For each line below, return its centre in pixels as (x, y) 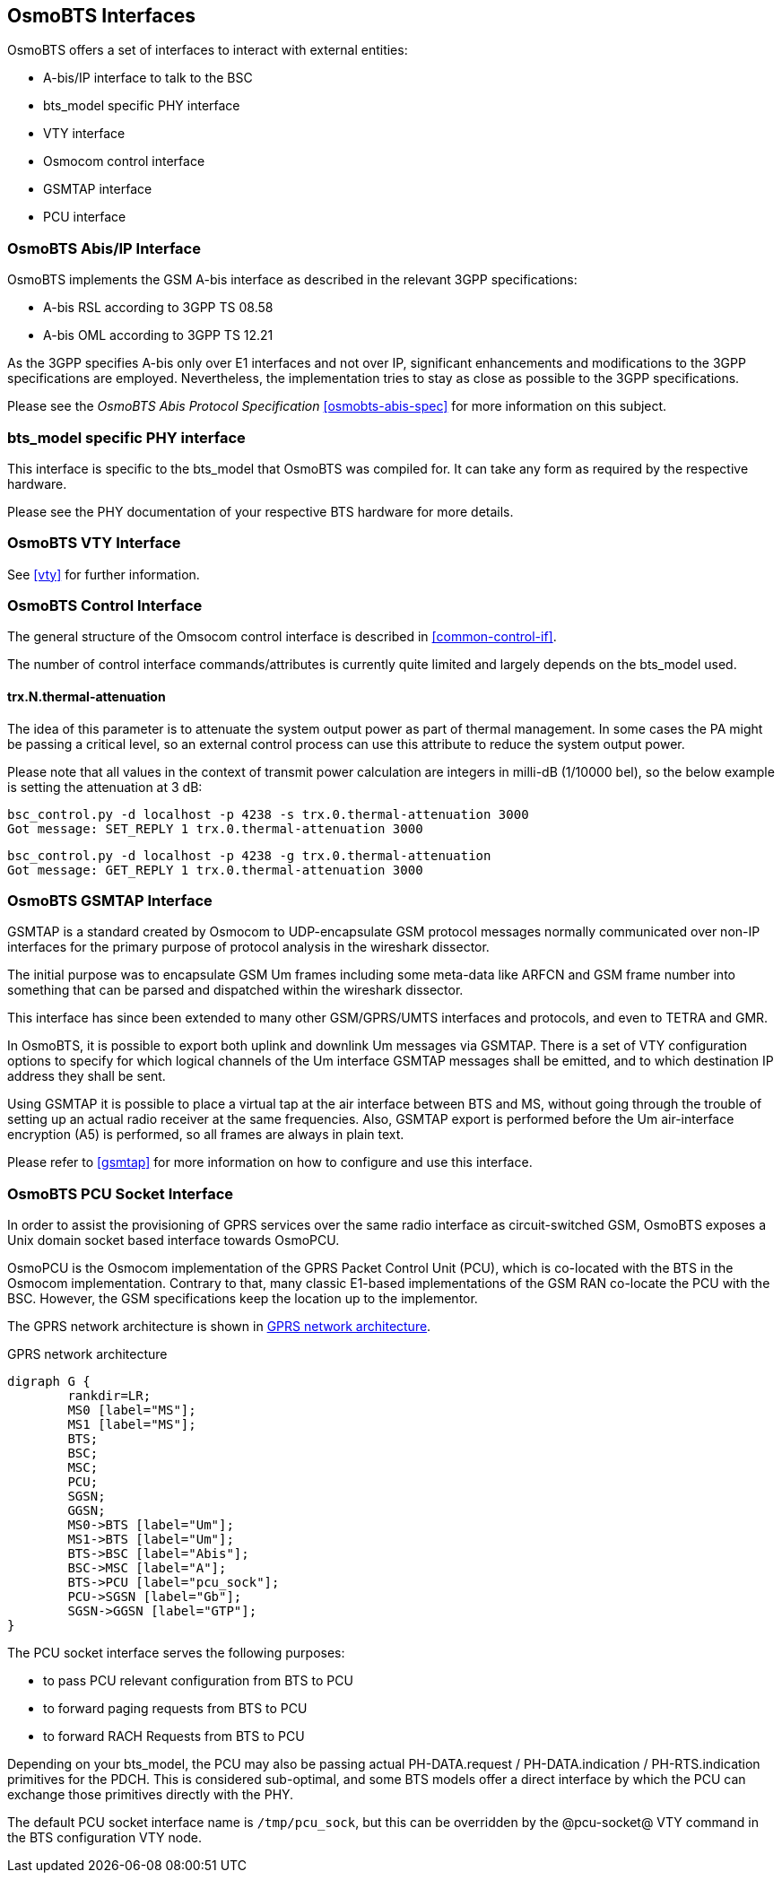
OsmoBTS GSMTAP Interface (110, 901)
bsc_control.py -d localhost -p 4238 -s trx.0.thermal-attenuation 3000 (268, 814)
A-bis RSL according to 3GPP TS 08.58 (158, 308)
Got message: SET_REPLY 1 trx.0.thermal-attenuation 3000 (215, 828)
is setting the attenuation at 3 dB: (105, 787)
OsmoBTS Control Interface (105, 606)
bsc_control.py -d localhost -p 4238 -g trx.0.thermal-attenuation (249, 855)
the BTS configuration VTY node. (104, 1838)
